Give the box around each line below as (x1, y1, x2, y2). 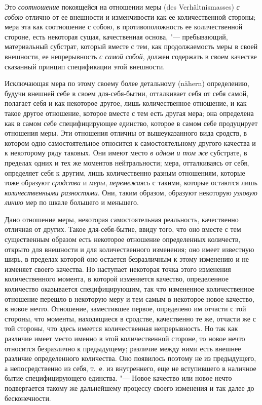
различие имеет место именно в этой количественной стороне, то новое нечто (5, 333, 245, 343)
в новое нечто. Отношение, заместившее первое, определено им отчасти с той (5, 303, 246, 314)
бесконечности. (5, 392, 51, 403)
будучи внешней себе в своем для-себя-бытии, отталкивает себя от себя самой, (5, 88, 249, 98)
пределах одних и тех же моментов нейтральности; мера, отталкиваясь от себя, (5, 157, 249, 168)
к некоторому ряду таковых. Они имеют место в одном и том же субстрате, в (5, 147, 247, 158)
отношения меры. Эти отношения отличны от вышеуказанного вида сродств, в (5, 128, 247, 138)
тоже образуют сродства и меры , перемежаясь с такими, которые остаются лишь (5, 177, 257, 188)
